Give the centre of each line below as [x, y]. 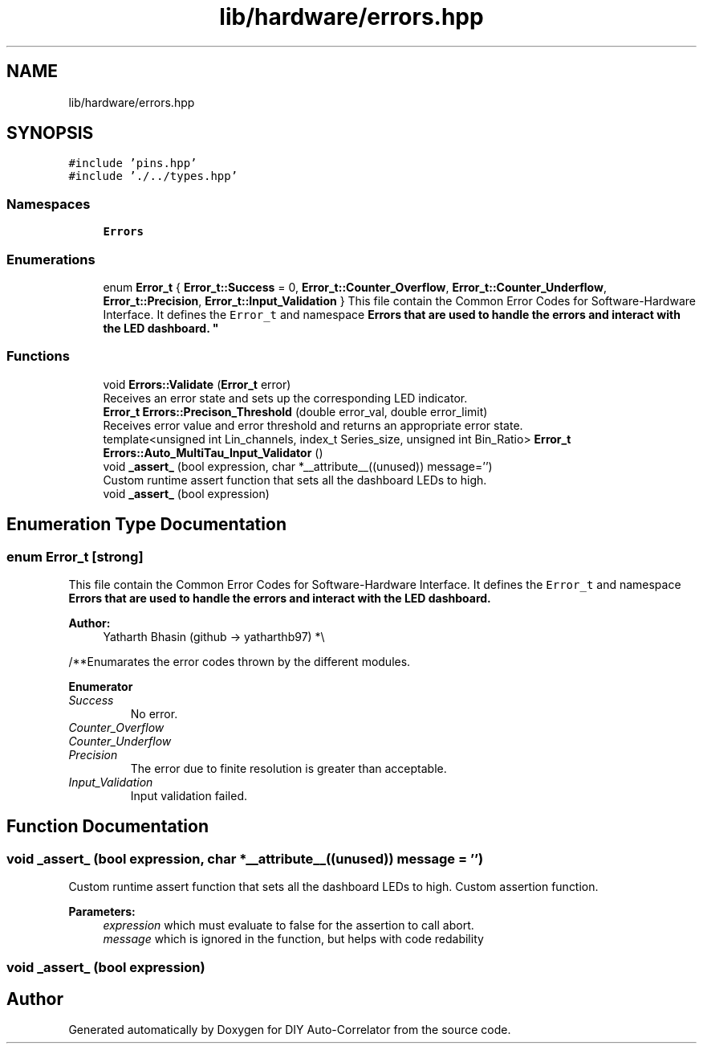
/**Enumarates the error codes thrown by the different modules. [240, 661]
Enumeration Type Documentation [146, 525]
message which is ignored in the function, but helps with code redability [293, 939]
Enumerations [51, 259]
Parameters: [102, 912]
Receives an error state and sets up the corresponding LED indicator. [285, 398]
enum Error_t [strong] [75, 556]
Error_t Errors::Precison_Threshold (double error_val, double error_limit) [295, 411]
